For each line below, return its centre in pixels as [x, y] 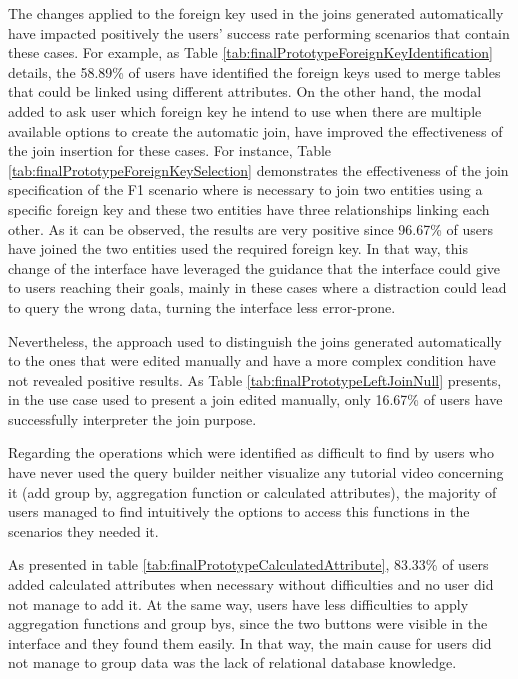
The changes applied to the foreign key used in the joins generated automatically [256, 13]
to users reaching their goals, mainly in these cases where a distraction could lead [257, 287]
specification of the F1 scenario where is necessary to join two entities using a [245, 189]
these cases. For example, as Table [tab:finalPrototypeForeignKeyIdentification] [250, 52]
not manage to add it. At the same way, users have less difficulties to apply [238, 603]
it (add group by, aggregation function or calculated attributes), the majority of [252, 491]
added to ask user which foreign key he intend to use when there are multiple [245, 110]
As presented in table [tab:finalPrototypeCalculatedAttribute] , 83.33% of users [248, 564]
